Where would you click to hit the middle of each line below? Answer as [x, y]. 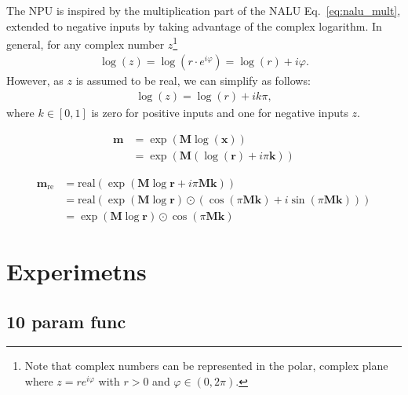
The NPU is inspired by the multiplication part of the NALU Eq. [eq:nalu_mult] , [204, 10]
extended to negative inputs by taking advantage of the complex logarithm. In [194, 26]
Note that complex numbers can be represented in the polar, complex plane [206, 366]
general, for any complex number [86, 44]
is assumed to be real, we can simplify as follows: [193, 80]
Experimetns [76, 271]
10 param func [66, 321]
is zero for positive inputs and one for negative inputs [220, 113]
